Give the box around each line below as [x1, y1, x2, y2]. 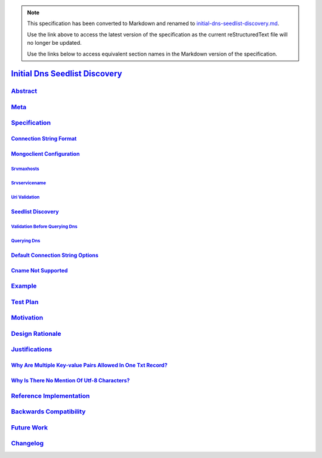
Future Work [11, 423, 48, 432]
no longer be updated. [27, 39, 82, 47]
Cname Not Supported [11, 267, 68, 274]
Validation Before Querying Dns [11, 224, 78, 230]
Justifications [11, 345, 52, 354]
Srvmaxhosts [11, 166, 40, 172]
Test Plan [11, 298, 39, 306]
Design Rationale [11, 329, 62, 338]
